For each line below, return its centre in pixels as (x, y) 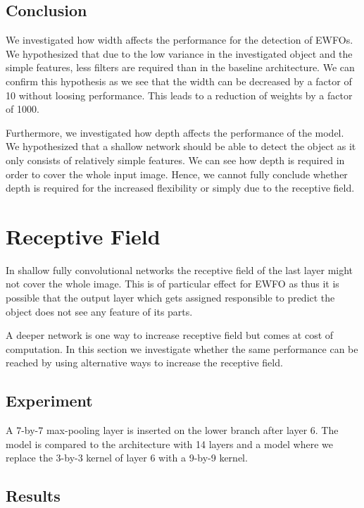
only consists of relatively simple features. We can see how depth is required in (175, 160)
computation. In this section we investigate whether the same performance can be (182, 348)
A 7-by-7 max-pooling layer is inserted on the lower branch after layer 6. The (172, 430)
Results (33, 496)
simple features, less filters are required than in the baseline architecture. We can (180, 67)
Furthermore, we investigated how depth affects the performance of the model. (175, 132)
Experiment (49, 401)
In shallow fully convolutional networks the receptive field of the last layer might (180, 270)
